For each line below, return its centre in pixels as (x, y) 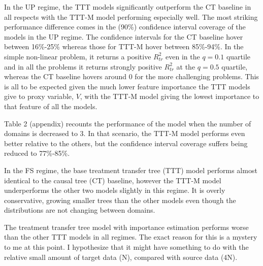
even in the (183, 56)
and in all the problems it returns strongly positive (83, 66)
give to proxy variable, (39, 96)
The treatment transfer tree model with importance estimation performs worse (126, 227)
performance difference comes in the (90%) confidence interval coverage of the (125, 27)
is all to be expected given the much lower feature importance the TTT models (127, 86)
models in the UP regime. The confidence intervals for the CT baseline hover (124, 36)
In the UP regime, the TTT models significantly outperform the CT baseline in (128, 7)
